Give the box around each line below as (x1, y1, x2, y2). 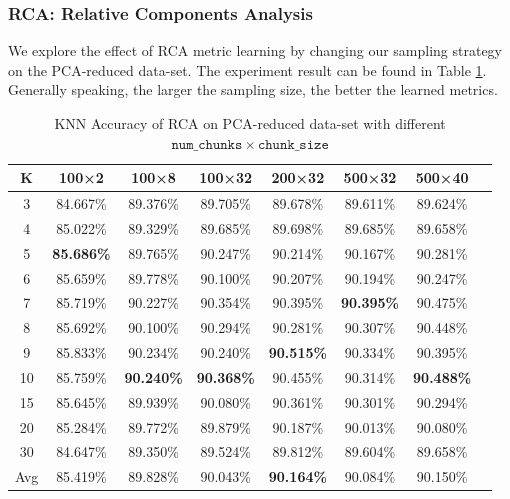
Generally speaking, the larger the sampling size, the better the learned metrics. (8, 79, 498, 100)
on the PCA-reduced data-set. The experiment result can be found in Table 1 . (8, 59, 487, 80)
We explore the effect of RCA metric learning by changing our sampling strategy (8, 40, 503, 61)
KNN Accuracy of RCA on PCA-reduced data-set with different (54, 113, 446, 133)
